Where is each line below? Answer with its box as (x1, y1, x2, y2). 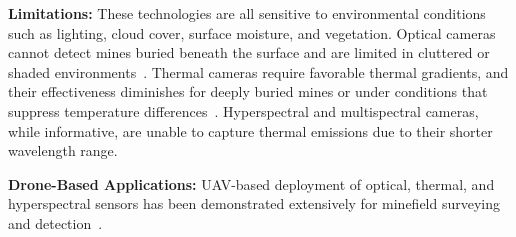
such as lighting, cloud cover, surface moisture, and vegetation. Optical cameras (8, 22, 496, 43)
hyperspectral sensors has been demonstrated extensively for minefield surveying (8, 193, 501, 214)
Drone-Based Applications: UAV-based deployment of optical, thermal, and (8, 173, 495, 194)
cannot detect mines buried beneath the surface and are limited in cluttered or (8, 42, 490, 63)
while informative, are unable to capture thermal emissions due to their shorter (8, 120, 493, 141)
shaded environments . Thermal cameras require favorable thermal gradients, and (8, 61, 509, 82)
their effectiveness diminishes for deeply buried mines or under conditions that (8, 81, 488, 102)
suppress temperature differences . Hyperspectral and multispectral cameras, (8, 100, 479, 121)
